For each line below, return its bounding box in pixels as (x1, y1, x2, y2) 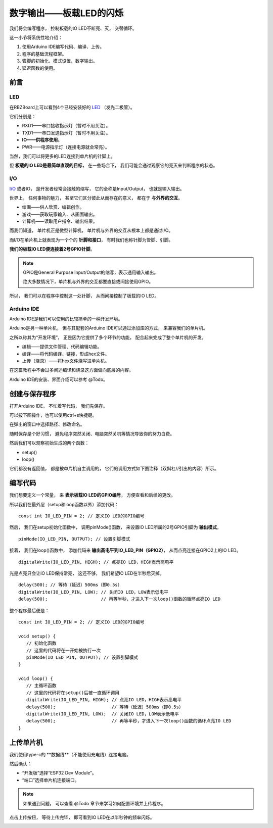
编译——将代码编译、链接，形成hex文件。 (22, 351, 110, 357)
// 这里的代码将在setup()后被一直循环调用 (26, 690, 120, 696)
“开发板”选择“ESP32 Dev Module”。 (22, 770, 97, 776)
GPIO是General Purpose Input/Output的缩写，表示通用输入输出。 (23, 269, 159, 275)
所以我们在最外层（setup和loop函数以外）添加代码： (9, 501, 119, 507)
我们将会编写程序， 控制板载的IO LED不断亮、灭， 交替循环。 (9, 25, 137, 31)
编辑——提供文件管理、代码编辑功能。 (22, 344, 102, 350)
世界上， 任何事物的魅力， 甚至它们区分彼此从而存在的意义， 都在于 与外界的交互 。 (9, 194, 183, 201)
